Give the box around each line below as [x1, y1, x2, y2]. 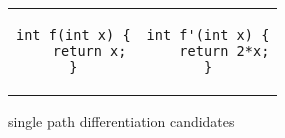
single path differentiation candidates [8, 111, 235, 131]
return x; [52, 43, 127, 59]
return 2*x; [179, 43, 270, 59]
